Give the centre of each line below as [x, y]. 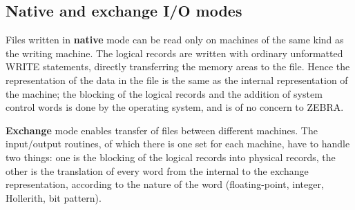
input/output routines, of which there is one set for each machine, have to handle [178, 144]
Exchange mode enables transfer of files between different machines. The [162, 130]
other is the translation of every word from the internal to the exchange [157, 170]
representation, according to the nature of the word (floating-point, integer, [165, 184]
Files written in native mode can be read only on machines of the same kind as [175, 40]
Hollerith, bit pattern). [54, 197]
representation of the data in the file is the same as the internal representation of [177, 80]
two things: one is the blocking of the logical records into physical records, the [171, 157]
